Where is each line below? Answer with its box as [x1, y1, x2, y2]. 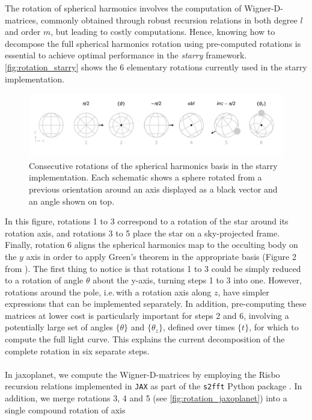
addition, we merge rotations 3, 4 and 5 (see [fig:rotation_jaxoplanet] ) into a [5, 392, 287, 404]
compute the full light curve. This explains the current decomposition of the [5, 333, 285, 345]
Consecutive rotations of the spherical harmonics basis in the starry [29, 159, 278, 171]
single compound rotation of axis [5, 403, 126, 416]
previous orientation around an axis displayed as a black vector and [29, 182, 278, 195]
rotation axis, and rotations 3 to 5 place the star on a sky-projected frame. [5, 226, 280, 239]
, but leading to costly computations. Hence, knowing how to [50, 25, 275, 38]
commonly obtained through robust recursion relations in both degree [40, 13, 298, 26]
